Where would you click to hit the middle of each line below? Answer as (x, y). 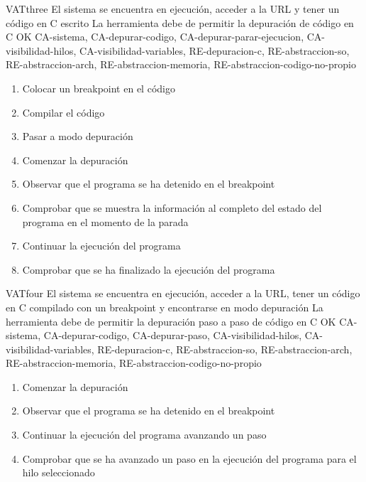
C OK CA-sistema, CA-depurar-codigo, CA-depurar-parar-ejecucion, (155, 37)
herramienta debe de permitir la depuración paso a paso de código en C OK (171, 321)
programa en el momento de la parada (105, 221)
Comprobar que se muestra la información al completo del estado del (172, 207)
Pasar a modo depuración (78, 136)
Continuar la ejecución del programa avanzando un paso (144, 435)
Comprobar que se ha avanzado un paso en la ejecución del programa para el (189, 458)
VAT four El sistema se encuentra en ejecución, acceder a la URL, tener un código (183, 293)
